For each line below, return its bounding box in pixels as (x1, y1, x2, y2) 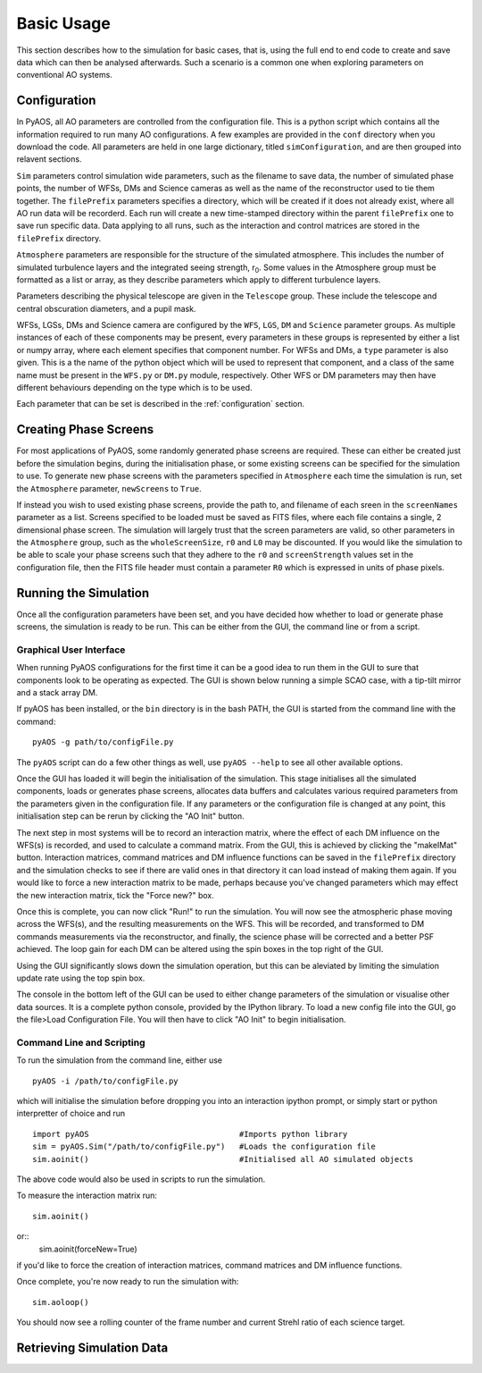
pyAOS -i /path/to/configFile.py (32, 1075, 179, 1086)
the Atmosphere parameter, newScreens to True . (16, 483, 203, 493)
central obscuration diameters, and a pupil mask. (16, 303, 196, 314)
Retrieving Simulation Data (16, 1340, 169, 1355)
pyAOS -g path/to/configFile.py (32, 737, 174, 747)
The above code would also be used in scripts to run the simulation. (16, 1174, 266, 1184)
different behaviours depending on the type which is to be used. (16, 383, 253, 393)
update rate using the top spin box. (16, 973, 145, 983)
